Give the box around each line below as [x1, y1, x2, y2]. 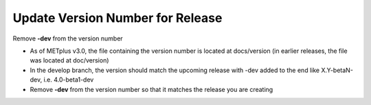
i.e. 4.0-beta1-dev [43, 75, 94, 84]
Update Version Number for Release [12, 10, 223, 25]
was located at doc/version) [30, 56, 109, 65]
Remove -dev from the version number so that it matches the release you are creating [30, 85, 273, 93]
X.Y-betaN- [320, 66, 354, 74]
